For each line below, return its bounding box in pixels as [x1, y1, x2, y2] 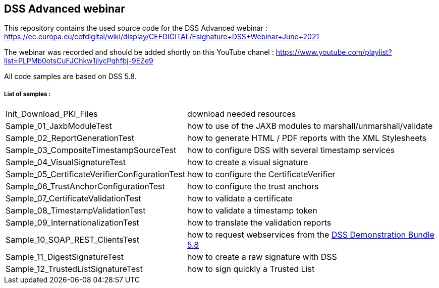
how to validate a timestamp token [187, 205, 317, 216]
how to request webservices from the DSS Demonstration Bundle [187, 230, 435, 240]
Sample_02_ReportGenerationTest [6, 133, 135, 143]
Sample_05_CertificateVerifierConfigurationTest [6, 169, 185, 180]
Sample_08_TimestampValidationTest [6, 205, 146, 216]
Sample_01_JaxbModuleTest [6, 121, 112, 131]
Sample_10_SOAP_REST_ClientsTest [6, 235, 139, 245]
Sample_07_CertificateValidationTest [6, 193, 141, 204]
